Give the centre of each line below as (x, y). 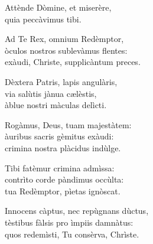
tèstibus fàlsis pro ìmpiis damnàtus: (69, 222)
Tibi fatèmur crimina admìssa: (60, 167)
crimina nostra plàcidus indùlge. (63, 147)
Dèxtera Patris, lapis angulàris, (61, 81)
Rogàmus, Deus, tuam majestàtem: (68, 124)
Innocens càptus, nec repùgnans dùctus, (77, 211)
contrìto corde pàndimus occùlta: (64, 179)
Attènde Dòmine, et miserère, (58, 7)
